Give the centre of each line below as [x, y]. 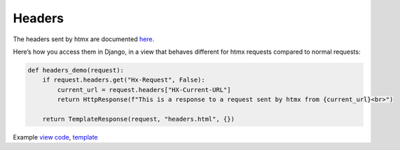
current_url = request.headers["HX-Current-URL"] [144, 90]
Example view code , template [55, 137]
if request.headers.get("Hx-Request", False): [124, 80]
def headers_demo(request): [76, 70]
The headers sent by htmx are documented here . [84, 39]
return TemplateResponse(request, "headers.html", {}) [138, 119]
